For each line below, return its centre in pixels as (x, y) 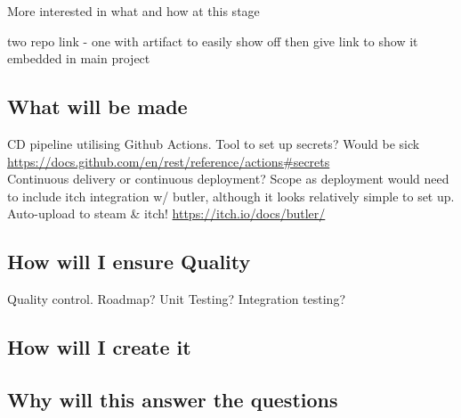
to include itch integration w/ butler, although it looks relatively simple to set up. (231, 196)
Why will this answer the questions (173, 399)
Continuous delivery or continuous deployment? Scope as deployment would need (228, 179)
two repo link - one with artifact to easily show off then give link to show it (213, 41)
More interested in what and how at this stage (133, 11)
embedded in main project (79, 58)
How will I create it (99, 347)
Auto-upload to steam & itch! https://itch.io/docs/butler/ (166, 213)
